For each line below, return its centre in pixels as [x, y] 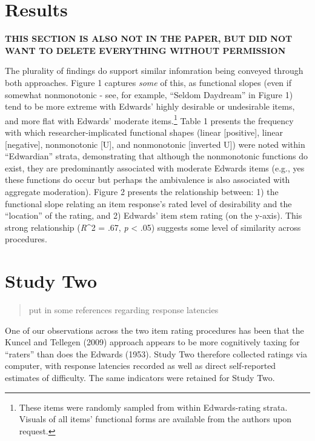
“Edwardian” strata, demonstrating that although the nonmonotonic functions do [156, 156]
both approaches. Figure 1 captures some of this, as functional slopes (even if [148, 82]
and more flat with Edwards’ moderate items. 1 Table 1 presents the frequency [149, 119]
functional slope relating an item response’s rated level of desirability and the [148, 203]
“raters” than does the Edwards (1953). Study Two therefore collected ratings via [156, 353]
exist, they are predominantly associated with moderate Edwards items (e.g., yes [155, 167]
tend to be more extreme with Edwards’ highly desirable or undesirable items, [150, 106]
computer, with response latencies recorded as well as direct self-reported [141, 366]
